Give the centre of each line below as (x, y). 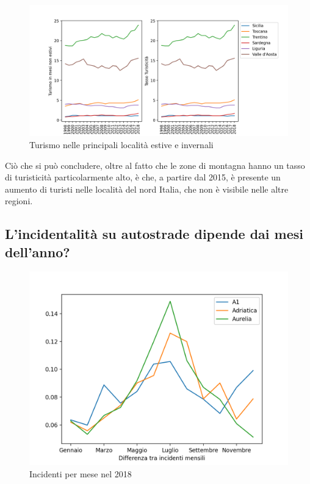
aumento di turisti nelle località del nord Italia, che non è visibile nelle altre (147, 189)
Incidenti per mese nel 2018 (81, 474)
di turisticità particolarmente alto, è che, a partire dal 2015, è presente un (143, 177)
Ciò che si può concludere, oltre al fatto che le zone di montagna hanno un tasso (155, 165)
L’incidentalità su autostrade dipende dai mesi (154, 234)
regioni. (19, 201)
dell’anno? (38, 251)
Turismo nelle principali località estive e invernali (121, 144)
